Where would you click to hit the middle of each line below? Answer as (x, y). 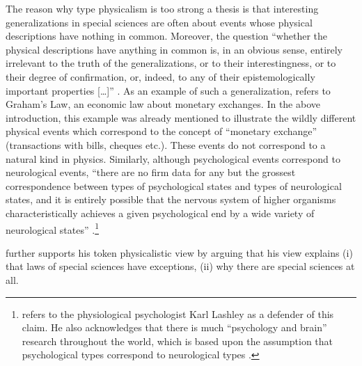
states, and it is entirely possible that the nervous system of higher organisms (171, 199)
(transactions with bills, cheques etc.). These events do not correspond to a (166, 144)
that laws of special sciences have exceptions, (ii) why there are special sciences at (180, 266)
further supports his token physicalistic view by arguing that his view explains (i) (179, 252)
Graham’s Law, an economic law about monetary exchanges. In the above (163, 104)
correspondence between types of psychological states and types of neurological (174, 185)
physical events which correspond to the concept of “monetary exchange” (162, 131)
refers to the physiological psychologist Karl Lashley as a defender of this (178, 313)
